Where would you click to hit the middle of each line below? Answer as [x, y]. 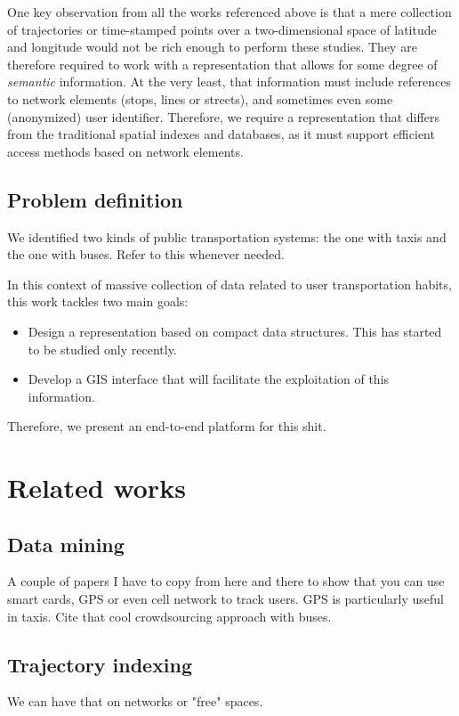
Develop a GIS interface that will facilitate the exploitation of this [209, 379]
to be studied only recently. [102, 349]
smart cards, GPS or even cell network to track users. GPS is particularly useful [225, 599]
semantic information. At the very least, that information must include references [229, 81]
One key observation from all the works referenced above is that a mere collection [229, 12]
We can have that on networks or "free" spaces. [135, 701]
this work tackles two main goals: [98, 301]
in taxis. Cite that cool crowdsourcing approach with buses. [169, 616]
